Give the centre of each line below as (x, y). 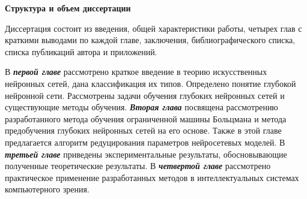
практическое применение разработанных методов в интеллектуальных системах (152, 177)
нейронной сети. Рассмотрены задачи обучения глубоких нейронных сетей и (145, 95)
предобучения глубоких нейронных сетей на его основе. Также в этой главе (143, 130)
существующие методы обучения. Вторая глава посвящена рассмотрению (141, 107)
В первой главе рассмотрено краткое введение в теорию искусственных (136, 72)
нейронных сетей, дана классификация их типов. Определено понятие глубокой (150, 83)
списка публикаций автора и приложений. (81, 51)
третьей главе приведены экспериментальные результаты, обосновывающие (146, 154)
